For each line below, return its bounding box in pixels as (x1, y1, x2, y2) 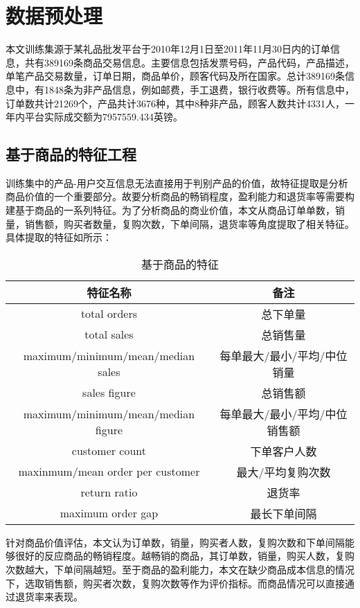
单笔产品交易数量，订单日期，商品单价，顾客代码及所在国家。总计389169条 (6, 69, 345, 83)
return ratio (80, 484, 138, 501)
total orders (80, 305, 137, 322)
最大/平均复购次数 (236, 463, 331, 480)
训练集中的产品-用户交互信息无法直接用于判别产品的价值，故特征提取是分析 (6, 175, 348, 190)
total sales (84, 326, 134, 343)
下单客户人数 (250, 442, 317, 459)
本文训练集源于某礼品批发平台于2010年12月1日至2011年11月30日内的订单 (6, 42, 330, 56)
